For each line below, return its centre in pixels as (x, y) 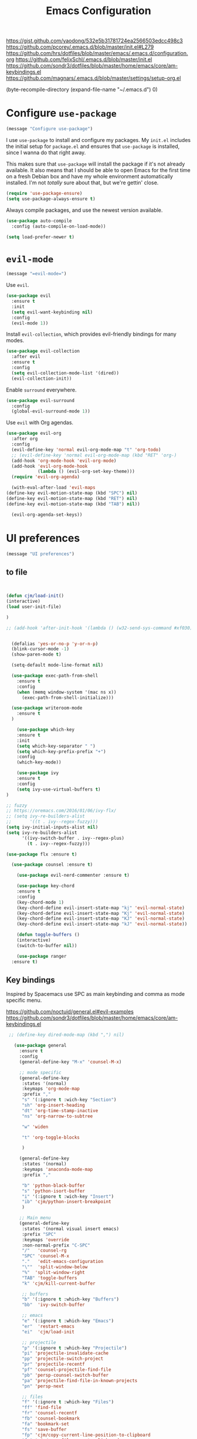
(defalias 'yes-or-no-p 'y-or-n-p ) (55, 644)
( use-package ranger (42, 956)
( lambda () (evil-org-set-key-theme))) (86, 472)
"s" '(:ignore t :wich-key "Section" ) (69, 1100)
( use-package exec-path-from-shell (55, 676)
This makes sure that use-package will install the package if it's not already (96, 164)
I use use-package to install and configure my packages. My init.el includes (98, 140)
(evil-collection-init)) (42, 379)
